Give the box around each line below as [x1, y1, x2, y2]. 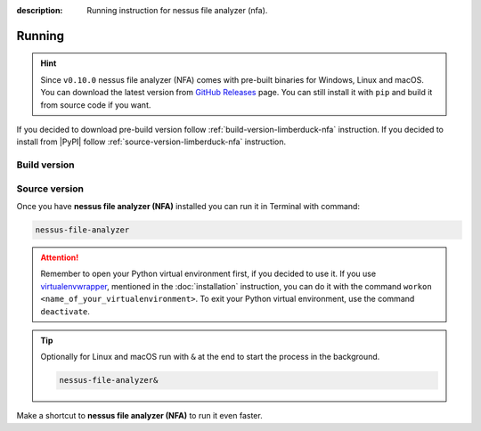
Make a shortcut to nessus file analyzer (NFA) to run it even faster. [16, 411, 263, 421]
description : [16, 5, 63, 15]
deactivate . [40, 305, 91, 316]
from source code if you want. [40, 99, 151, 110]
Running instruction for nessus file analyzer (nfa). [86, 5, 268, 15]
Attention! [40, 252, 79, 263]
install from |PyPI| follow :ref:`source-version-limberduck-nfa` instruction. [16, 136, 287, 147]
